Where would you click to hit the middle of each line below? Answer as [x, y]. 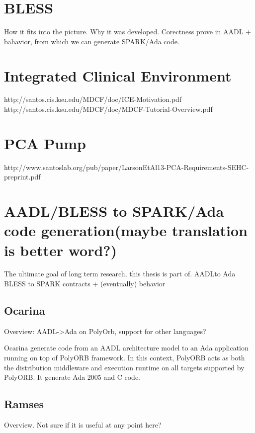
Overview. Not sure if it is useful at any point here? [83, 425]
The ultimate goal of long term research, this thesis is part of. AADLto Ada [120, 274]
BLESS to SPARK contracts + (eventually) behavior [85, 284]
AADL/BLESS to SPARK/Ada [114, 211]
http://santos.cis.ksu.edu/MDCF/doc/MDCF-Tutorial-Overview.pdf [108, 109]
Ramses [24, 404]
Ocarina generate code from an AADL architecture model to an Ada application [126, 348]
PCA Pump [45, 143]
